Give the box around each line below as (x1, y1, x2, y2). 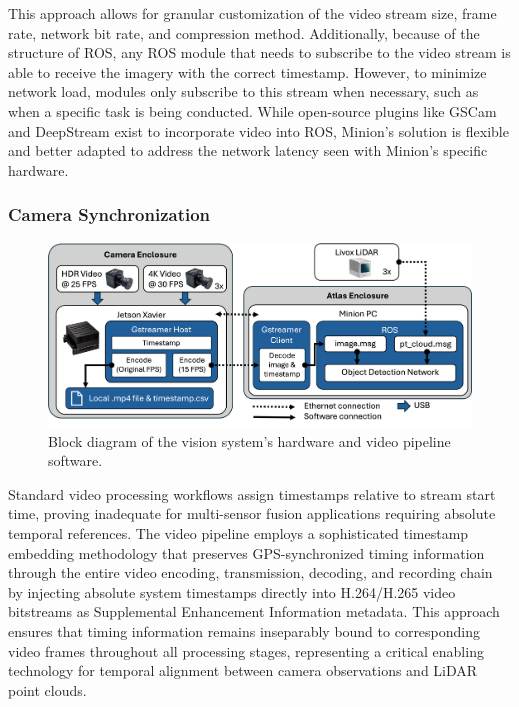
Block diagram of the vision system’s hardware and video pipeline (48, 430, 451, 451)
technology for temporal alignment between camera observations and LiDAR (8, 660, 478, 681)
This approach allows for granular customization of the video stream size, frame (8, 3, 497, 23)
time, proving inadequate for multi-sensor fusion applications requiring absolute (8, 503, 496, 524)
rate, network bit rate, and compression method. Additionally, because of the (8, 22, 480, 43)
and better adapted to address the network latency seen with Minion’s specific (8, 140, 488, 161)
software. (48, 450, 103, 471)
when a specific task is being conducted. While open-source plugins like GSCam (8, 100, 497, 121)
